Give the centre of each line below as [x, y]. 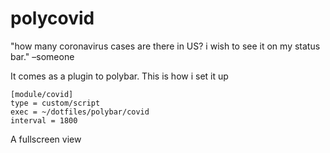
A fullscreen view [46, 139]
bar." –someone [42, 56]
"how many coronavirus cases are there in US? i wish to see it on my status [165, 46]
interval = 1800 [44, 120]
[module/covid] [42, 94]
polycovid [52, 18]
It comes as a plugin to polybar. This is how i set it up [119, 76]
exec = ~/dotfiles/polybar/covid [80, 112]
